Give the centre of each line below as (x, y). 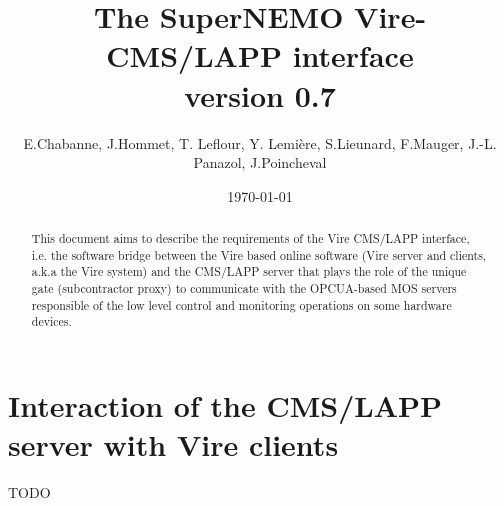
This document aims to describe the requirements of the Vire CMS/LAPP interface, (250, 238)
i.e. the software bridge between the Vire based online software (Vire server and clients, (259, 254)
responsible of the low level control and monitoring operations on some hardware (241, 304)
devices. (51, 321)
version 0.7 (260, 94)
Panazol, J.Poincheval (260, 162)
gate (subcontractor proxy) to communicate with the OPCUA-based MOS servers (244, 288)
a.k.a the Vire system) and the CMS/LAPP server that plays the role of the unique (249, 271)
